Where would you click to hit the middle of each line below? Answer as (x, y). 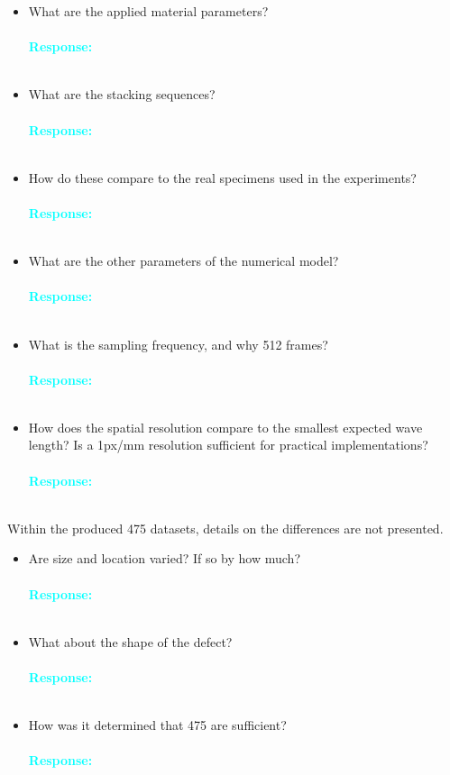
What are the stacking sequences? (122, 94)
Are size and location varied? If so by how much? (164, 558)
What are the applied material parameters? (148, 11)
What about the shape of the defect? (130, 641)
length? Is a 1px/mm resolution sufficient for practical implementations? (228, 445)
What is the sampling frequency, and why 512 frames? (178, 344)
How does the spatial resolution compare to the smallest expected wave (225, 427)
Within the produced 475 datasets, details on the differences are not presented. (225, 528)
